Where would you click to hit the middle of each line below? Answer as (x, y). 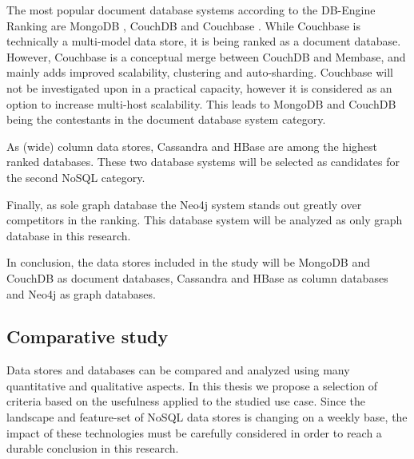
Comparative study (88, 336)
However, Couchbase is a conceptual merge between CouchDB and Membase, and (206, 56)
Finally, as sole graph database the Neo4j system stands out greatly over (184, 204)
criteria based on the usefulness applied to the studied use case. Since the (186, 401)
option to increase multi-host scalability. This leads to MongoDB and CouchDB (201, 103)
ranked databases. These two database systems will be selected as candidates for (203, 162)
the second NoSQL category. (76, 177)
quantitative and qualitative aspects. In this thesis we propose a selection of (192, 385)
